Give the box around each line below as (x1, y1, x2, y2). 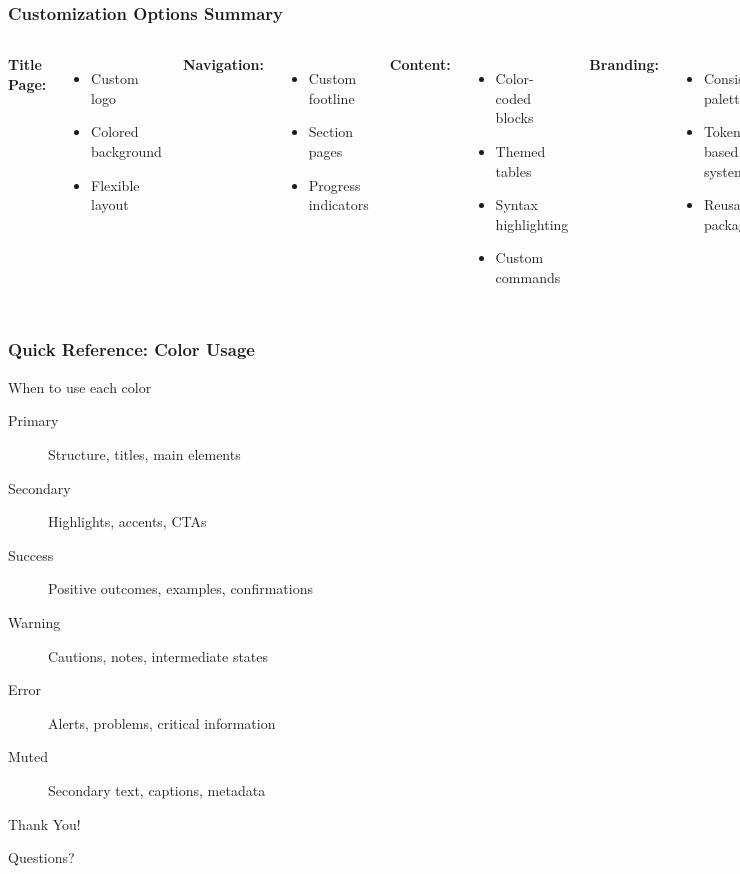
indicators (308, 194, 369, 215)
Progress (308, 174, 361, 195)
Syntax (495, 194, 538, 215)
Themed (495, 141, 546, 161)
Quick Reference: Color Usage (8, 337, 255, 362)
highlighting (495, 213, 569, 234)
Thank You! (8, 813, 81, 834)
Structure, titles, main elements (48, 443, 241, 464)
